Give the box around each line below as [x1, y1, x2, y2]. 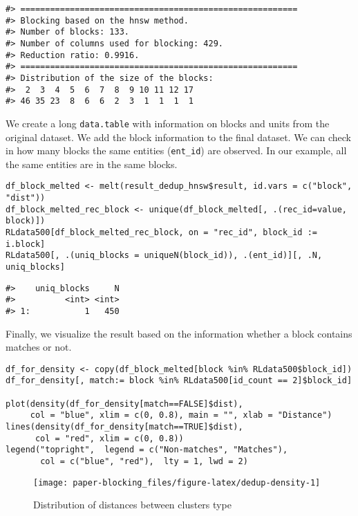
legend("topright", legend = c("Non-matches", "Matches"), [6, 445, 288, 455]
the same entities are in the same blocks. [6, 156, 178, 171]
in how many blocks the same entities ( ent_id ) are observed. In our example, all [6, 143, 347, 158]
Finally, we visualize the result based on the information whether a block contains [6, 326, 352, 340]
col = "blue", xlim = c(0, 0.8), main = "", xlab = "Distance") [30, 410, 332, 421]
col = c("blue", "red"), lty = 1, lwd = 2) [40, 457, 248, 467]
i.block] [6, 239, 46, 249]
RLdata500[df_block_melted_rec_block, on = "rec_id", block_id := [6, 228, 318, 238]
